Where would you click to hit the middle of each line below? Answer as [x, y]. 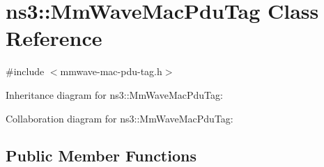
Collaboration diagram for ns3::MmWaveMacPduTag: [119, 118]
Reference [54, 38]
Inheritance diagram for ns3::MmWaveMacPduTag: [114, 94]
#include [25, 71]
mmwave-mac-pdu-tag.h [111, 71]
